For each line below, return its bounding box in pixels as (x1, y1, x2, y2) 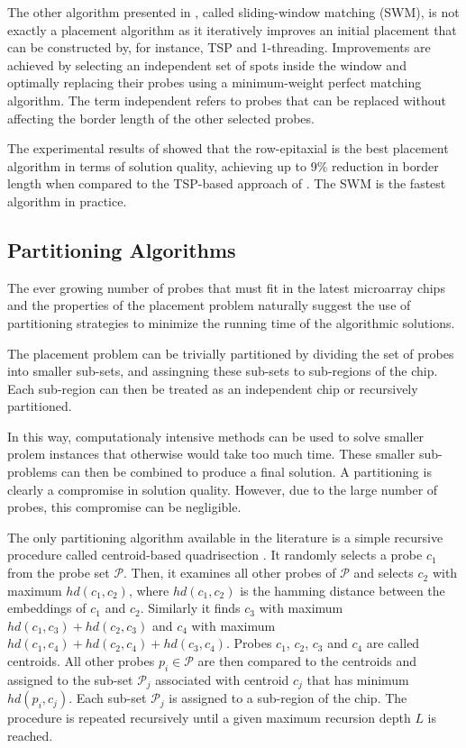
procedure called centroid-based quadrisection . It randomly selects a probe (7, 545, 423, 564)
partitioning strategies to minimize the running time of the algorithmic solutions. (7, 313, 455, 332)
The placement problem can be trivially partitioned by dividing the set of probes (7, 343, 454, 362)
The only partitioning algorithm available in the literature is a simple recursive (7, 527, 443, 546)
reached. (7, 725, 53, 744)
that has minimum (306, 670, 409, 689)
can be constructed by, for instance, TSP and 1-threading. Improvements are (7, 38, 431, 57)
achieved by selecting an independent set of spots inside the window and (7, 55, 407, 74)
